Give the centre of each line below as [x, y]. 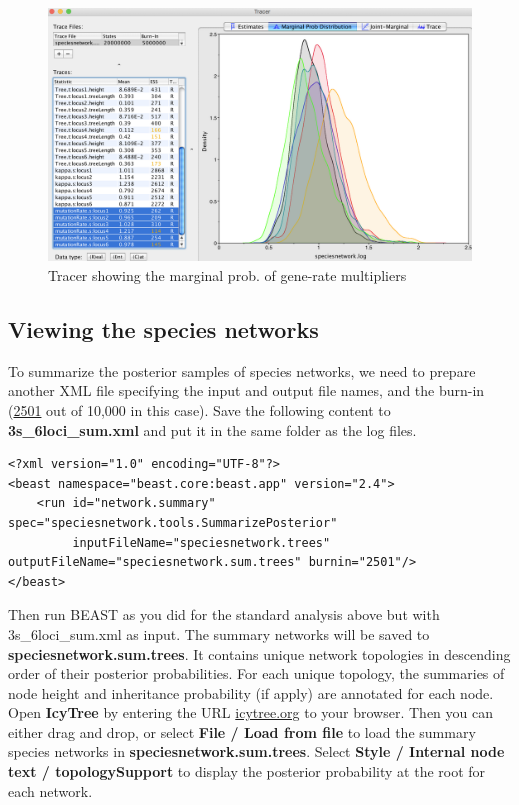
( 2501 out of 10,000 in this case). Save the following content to [199, 409]
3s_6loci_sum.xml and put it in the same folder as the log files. [212, 429]
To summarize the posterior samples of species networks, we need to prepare [242, 370]
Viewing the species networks [163, 328]
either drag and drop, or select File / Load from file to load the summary [242, 731]
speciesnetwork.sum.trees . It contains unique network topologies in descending [259, 653]
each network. [50, 790]
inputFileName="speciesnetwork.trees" [201, 542]
